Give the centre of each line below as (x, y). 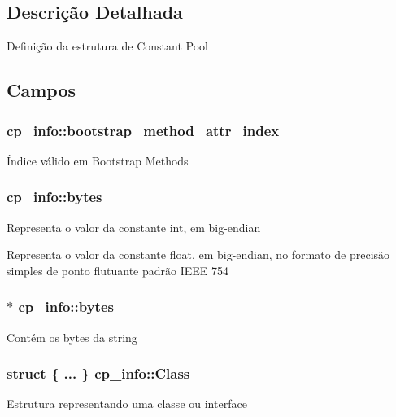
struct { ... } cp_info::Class (98, 373)
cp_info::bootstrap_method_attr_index (143, 130)
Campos (41, 90)
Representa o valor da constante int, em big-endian (134, 227)
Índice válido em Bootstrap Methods (98, 160)
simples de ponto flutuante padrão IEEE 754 (118, 270)
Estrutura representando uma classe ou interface (127, 404)
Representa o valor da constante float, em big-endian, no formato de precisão (198, 255)
